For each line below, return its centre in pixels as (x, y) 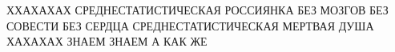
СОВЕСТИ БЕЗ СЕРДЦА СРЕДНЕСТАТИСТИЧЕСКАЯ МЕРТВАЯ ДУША (190, 25)
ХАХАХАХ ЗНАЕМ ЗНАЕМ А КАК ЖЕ (107, 41)
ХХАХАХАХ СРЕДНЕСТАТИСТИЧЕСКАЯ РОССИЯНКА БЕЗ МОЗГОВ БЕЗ (197, 10)
